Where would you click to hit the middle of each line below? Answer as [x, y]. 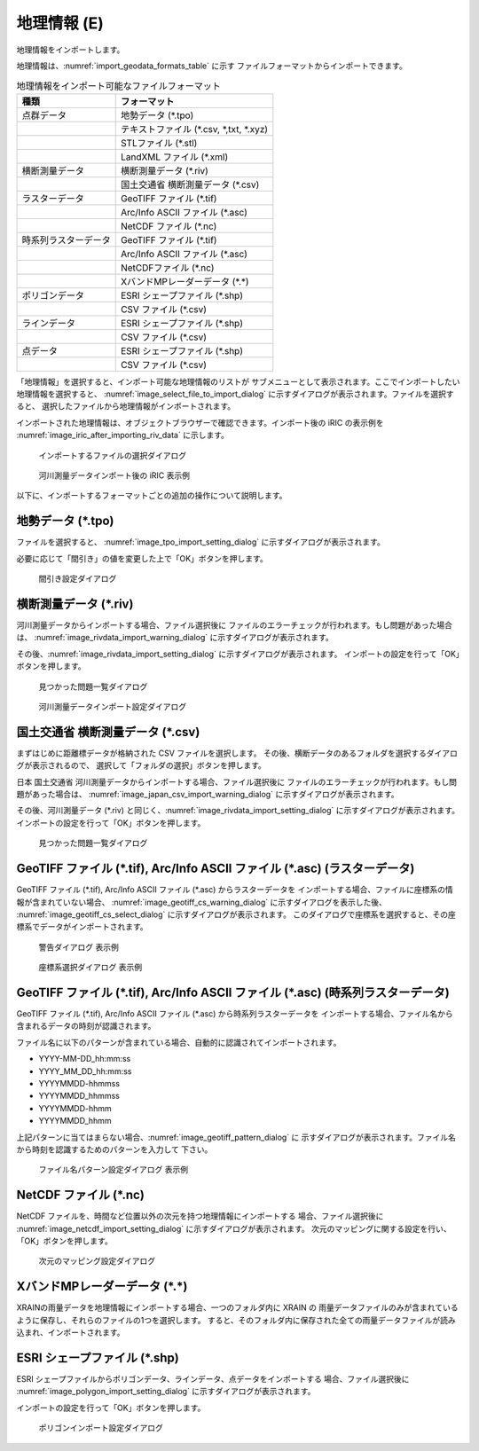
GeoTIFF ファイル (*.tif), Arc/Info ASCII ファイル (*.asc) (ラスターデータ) [216, 869]
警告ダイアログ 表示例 [79, 947]
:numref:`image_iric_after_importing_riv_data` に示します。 [123, 435]
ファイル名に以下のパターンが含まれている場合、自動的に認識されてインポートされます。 [179, 1042]
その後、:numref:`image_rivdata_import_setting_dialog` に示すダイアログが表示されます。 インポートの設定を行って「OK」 [238, 654]
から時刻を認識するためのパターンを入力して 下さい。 [114, 1149]
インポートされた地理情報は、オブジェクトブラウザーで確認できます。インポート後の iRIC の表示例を [200, 422]
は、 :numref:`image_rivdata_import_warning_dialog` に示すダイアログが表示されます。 [175, 638]
